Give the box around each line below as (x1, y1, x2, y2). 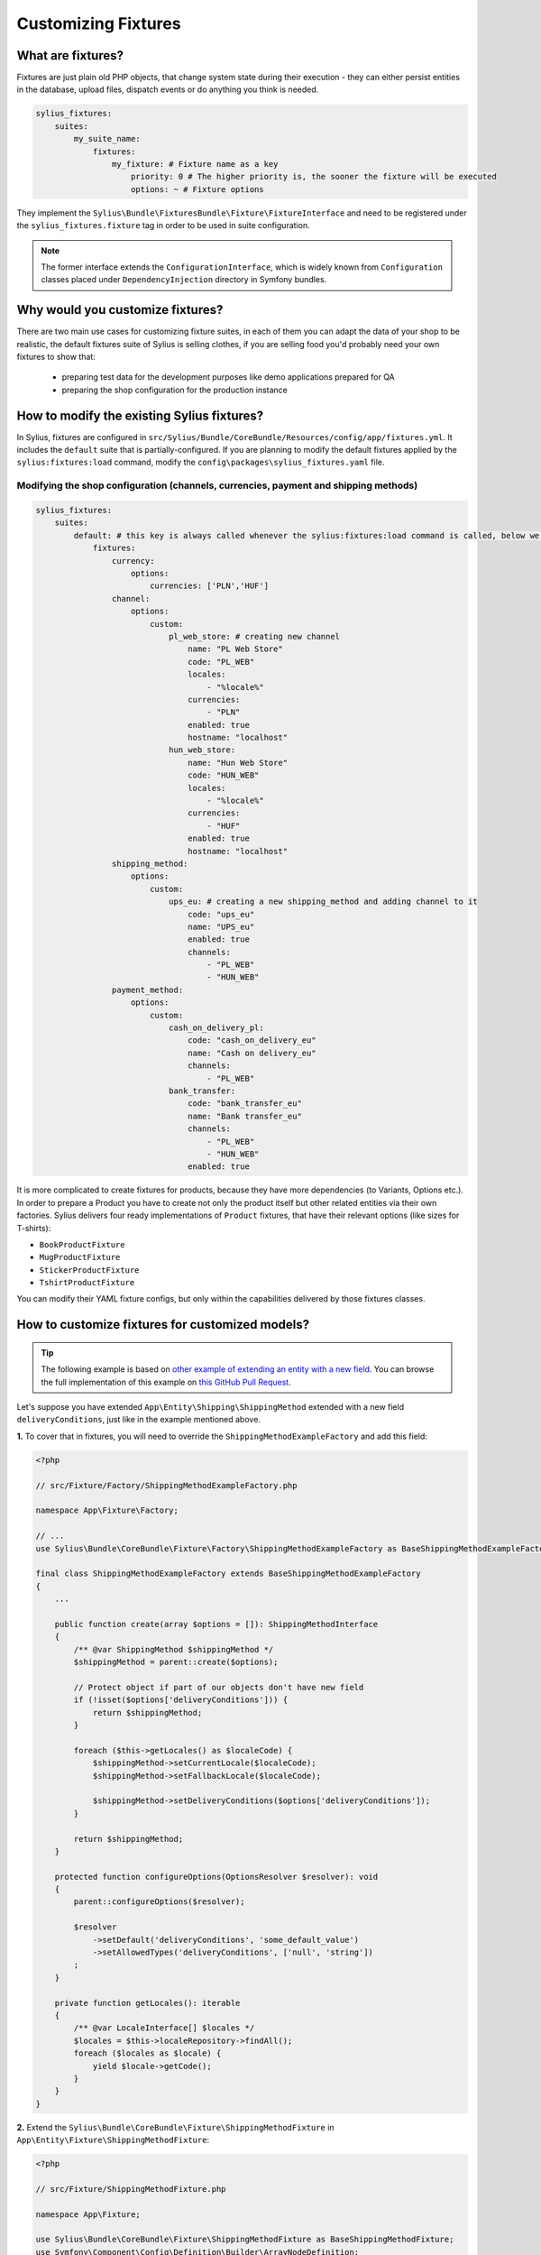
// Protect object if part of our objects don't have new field (73, 1682, 364, 1692)
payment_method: (111, 984, 184, 995)
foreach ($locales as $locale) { (73, 2048, 222, 2058)
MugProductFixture (39, 1252, 121, 1263)
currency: (111, 556, 155, 566)
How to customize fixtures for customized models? (16, 1317, 310, 1332)
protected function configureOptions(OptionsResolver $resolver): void (54, 1872, 379, 1882)
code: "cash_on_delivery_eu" (188, 1035, 316, 1045)
